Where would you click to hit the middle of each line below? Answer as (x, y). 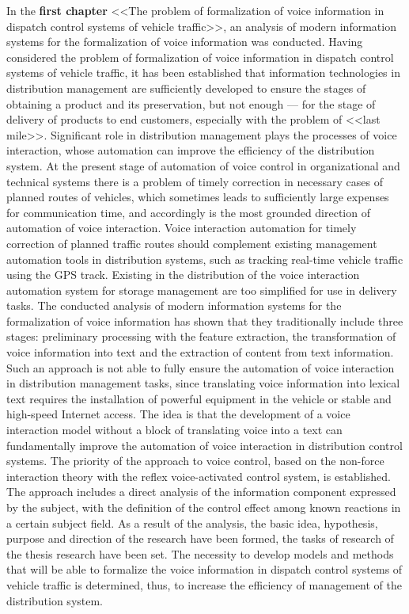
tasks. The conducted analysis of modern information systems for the (174, 305)
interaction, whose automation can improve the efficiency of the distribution (191, 150)
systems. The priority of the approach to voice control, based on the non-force (195, 461)
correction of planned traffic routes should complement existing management (192, 243)
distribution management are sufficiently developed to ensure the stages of (186, 88)
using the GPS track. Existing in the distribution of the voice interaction (183, 275)
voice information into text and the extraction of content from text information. (200, 352)
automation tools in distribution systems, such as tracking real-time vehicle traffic (205, 259)
